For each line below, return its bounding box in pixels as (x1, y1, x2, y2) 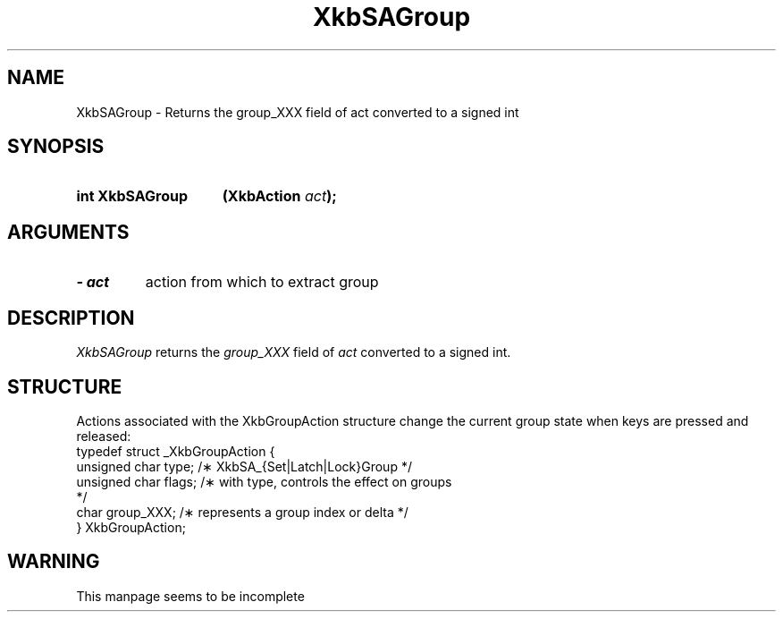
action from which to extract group (145, 273, 379, 292)
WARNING (7, 550, 100, 573)
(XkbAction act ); (222, 187, 337, 206)
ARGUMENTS (7, 220, 130, 243)
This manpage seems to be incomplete (76, 588, 305, 604)
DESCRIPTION (7, 306, 135, 329)
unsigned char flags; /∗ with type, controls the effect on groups (76, 473, 452, 489)
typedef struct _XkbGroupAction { (76, 443, 275, 459)
